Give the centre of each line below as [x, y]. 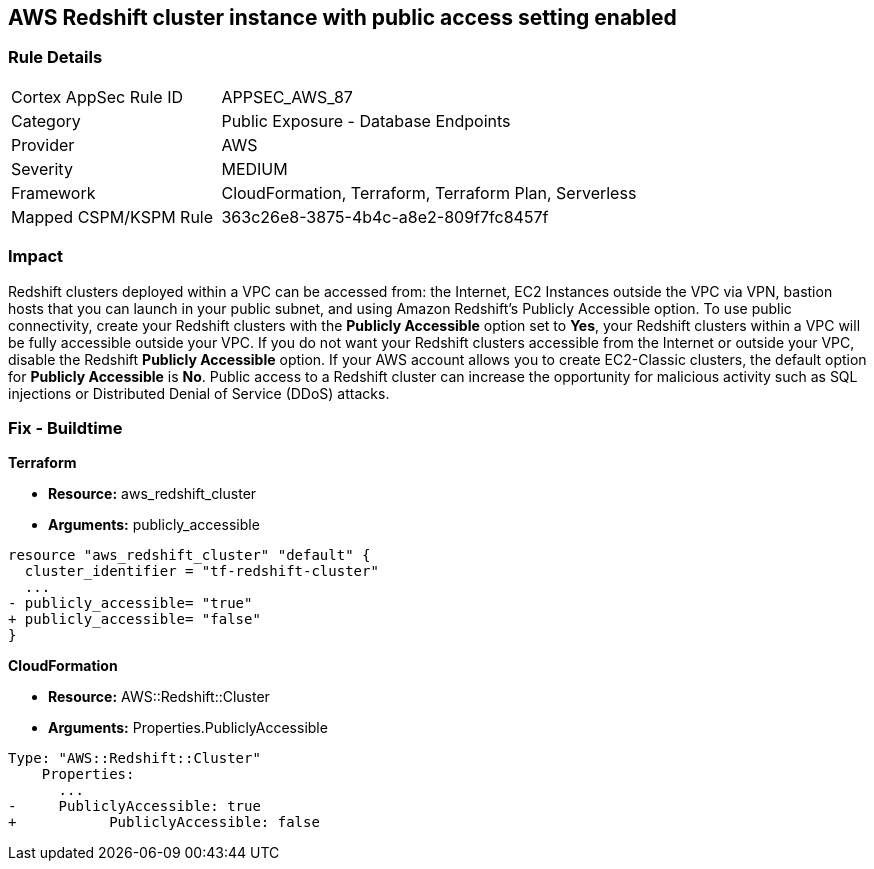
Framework [53, 192]
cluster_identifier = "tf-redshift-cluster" [201, 571]
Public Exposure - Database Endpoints [366, 120]
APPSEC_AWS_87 [287, 96]
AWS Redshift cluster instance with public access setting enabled [342, 17]
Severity [42, 168]
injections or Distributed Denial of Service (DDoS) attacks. [199, 393]
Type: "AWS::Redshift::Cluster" [134, 758]
